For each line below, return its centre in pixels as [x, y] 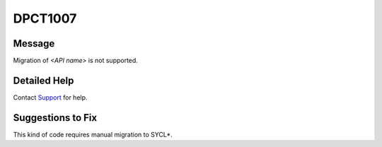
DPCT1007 [45, 18]
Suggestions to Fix [55, 118]
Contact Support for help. [50, 97]
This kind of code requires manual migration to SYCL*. [93, 134]
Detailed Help [44, 80]
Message [34, 43]
